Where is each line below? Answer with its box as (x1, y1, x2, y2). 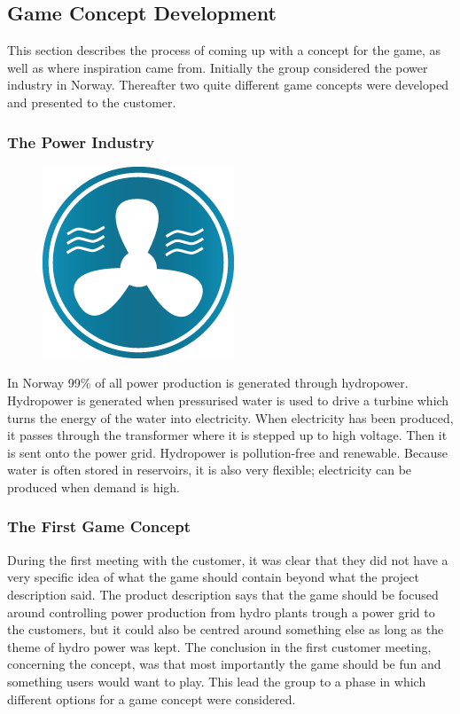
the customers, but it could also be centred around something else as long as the (7, 620, 444, 639)
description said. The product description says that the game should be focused (7, 585, 439, 603)
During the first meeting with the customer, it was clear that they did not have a (7, 550, 448, 569)
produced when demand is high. (7, 477, 180, 496)
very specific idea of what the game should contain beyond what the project (7, 568, 419, 586)
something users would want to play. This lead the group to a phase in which (7, 671, 426, 690)
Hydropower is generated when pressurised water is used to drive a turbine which (7, 390, 449, 409)
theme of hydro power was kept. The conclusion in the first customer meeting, (7, 637, 432, 655)
